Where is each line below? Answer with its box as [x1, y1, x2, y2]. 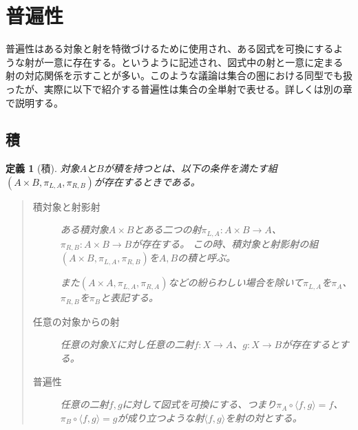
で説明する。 [6, 95, 63, 109]
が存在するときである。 [94, 174, 200, 189]
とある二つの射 [134, 222, 202, 237]
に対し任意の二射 [116, 337, 194, 352]
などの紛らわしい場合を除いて [168, 275, 304, 290]
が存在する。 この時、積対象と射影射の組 [131, 236, 319, 250]
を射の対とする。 [225, 410, 302, 424]
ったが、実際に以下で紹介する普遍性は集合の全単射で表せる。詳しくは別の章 [6, 81, 352, 96]
